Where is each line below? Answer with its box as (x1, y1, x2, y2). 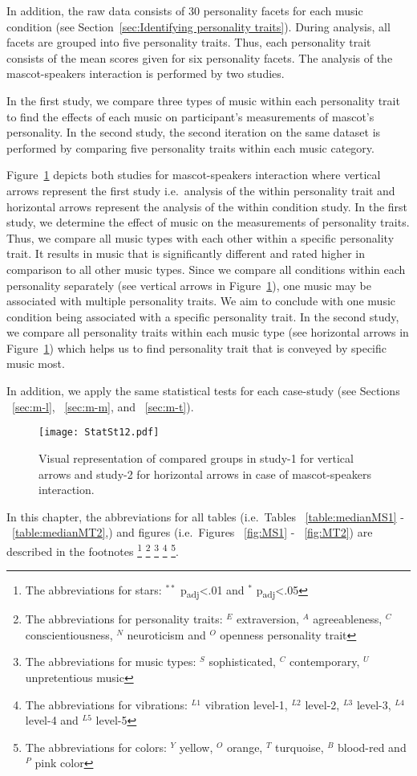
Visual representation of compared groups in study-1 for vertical (38, 449, 354, 466)
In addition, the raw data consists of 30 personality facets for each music (6, 2, 363, 18)
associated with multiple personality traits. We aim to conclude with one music (6, 292, 396, 309)
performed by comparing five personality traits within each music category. (6, 139, 374, 156)
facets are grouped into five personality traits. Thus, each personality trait (6, 34, 371, 51)
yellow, (179, 738, 213, 755)
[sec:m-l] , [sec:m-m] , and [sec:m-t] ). (12, 398, 194, 415)
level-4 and (25, 712, 79, 729)
